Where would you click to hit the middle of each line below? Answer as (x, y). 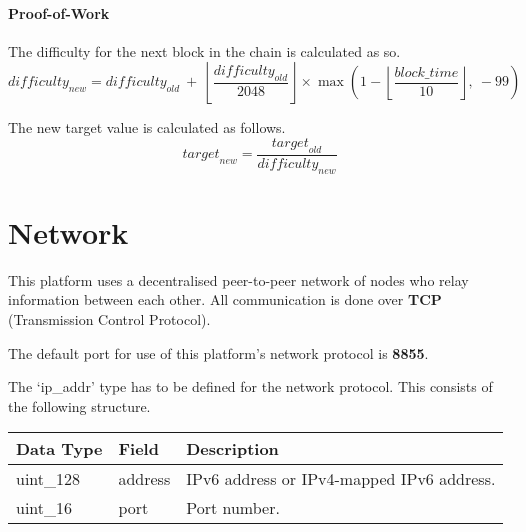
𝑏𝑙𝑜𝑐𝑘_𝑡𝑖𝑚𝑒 (426, 72)
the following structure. (79, 405)
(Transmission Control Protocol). (109, 318)
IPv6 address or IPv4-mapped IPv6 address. (341, 479)
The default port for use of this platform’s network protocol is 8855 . (218, 352)
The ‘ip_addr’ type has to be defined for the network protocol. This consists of (250, 386)
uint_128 (48, 479)
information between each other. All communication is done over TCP (225, 299)
